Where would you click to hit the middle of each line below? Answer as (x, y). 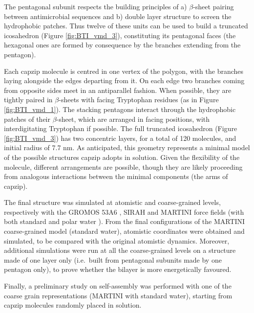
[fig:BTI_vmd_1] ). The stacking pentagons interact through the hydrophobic (120, 109)
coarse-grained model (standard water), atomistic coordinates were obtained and (124, 231)
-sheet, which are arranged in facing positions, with (133, 119)
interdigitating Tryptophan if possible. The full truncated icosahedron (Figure (121, 128)
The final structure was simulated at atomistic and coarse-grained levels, (112, 202)
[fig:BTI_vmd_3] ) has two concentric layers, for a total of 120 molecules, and (120, 138)
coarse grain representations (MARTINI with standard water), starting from (118, 295)
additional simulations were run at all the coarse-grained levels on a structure (120, 250)
